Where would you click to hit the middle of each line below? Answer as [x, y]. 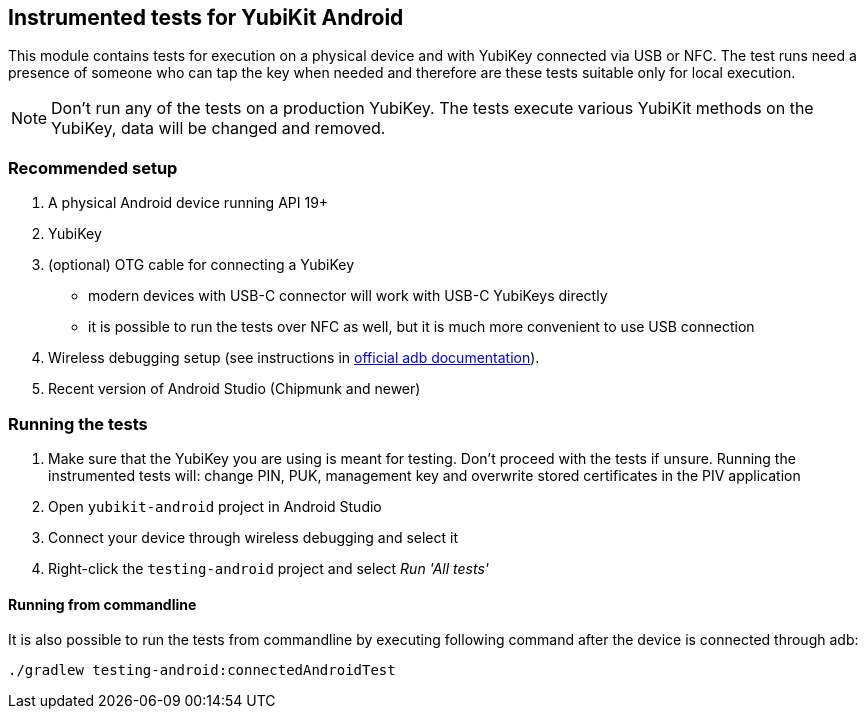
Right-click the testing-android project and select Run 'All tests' [269, 568]
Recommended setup [93, 167]
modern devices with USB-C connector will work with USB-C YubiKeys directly [348, 296]
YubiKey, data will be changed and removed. [218, 128]
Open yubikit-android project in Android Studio [215, 506]
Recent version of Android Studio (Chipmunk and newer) [234, 389]
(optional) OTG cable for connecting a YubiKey [201, 265]
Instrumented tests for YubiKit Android [206, 17]
